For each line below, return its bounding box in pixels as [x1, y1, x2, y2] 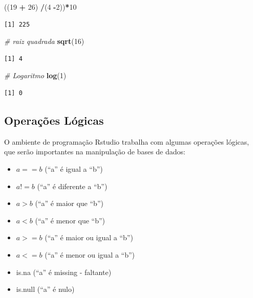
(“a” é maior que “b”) [35, 198, 103, 209]
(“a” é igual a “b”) [45, 163, 103, 174]
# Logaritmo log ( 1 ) [4, 70, 67, 81]
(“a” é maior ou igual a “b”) [45, 232, 133, 243]
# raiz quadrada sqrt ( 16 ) [4, 36, 85, 47]
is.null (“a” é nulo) [16, 284, 75, 294]
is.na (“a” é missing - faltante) [16, 266, 112, 277]
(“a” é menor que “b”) [35, 215, 106, 225]
